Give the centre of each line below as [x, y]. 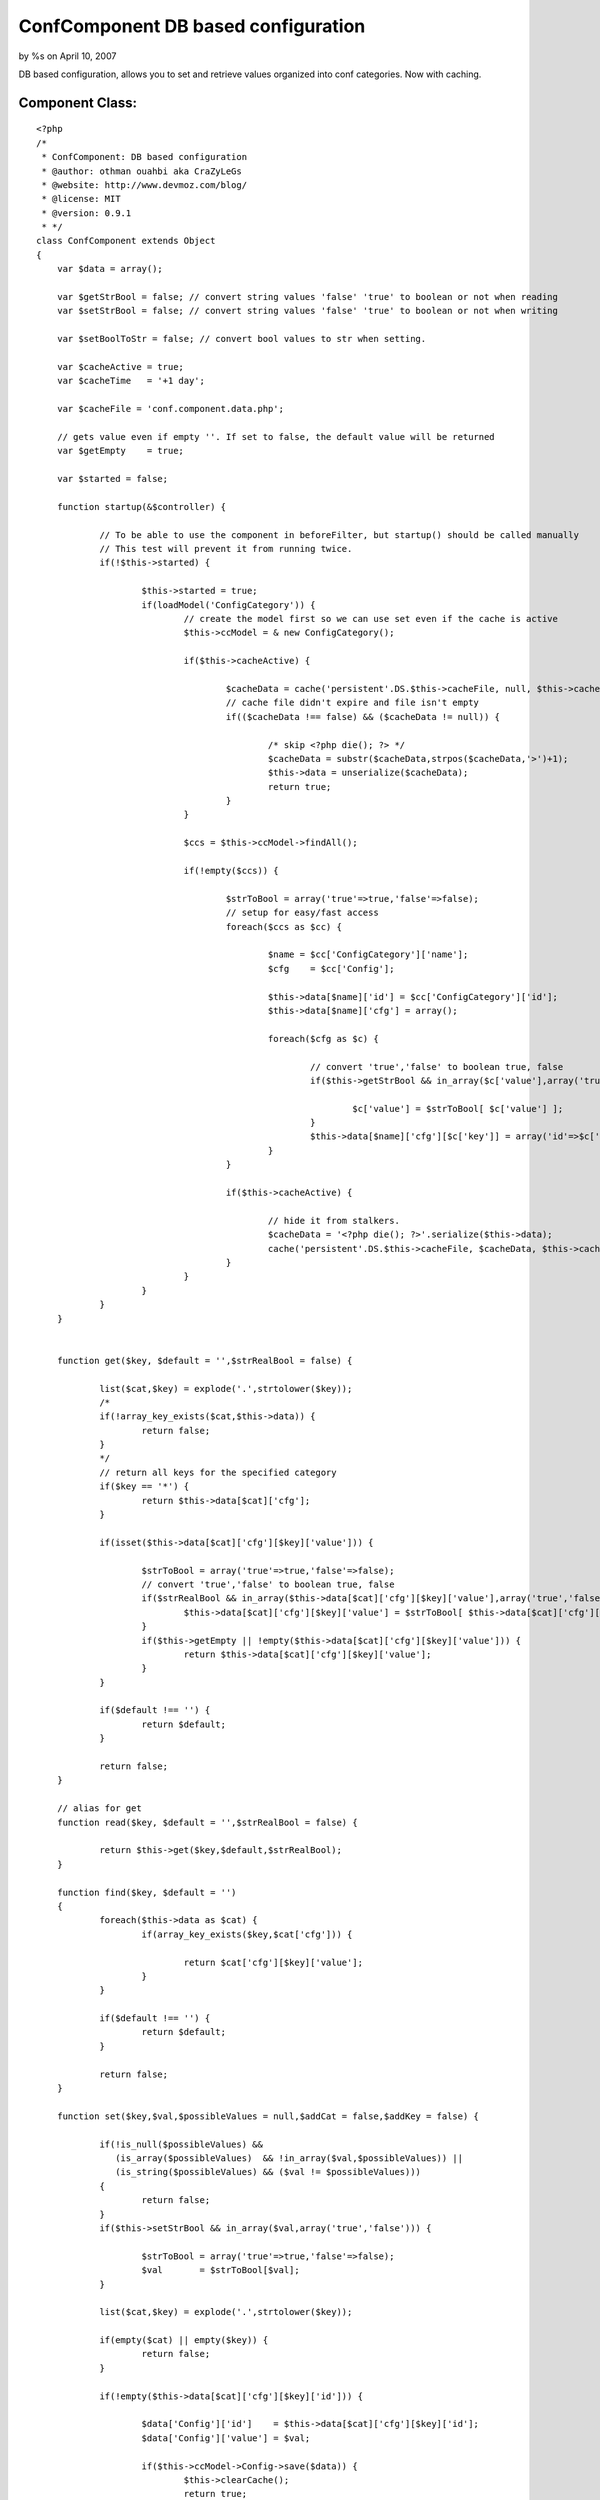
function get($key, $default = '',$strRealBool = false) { [204, 1360]
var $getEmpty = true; [120, 451]
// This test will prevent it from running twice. [226, 549]
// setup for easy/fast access [302, 913]
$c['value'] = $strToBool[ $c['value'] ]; [457, 1108]
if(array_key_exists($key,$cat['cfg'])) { [247, 1934]
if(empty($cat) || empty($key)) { [184, 2340]
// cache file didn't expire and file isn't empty [352, 703]
